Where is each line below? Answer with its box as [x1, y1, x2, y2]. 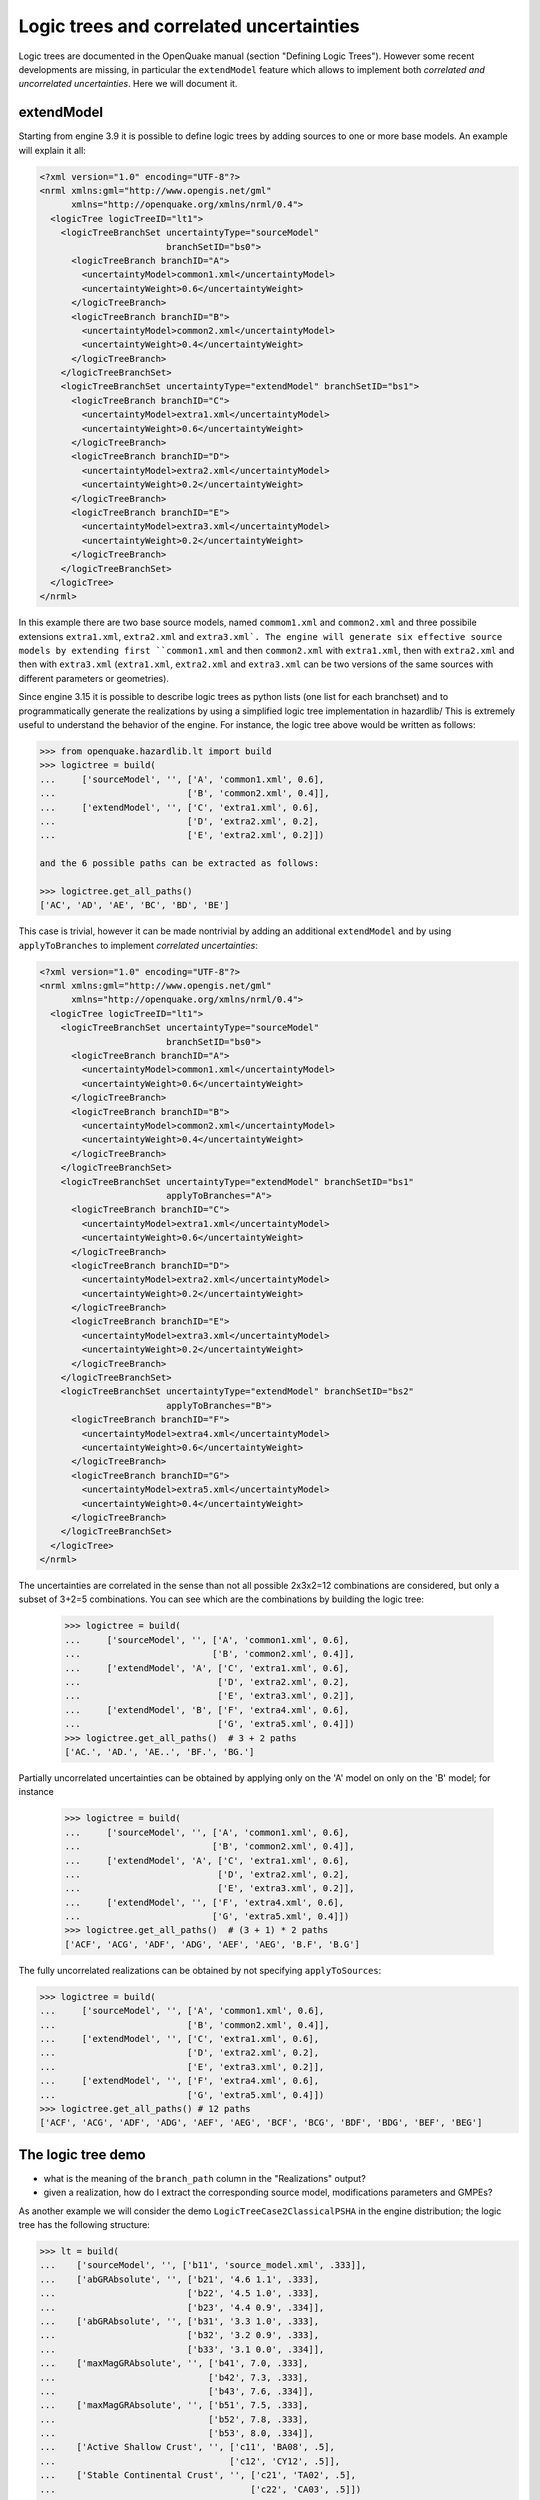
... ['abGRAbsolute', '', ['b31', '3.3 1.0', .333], [39, 2315, 320, 2327]
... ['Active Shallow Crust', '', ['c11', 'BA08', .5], [39, 2441, 335, 2453]
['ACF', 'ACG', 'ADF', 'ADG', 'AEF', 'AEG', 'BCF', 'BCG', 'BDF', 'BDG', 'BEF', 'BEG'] [39, 2117, 483, 2129]
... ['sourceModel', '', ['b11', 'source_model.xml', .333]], [39, 2260, 367, 2271]
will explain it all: [18, 144, 87, 156]
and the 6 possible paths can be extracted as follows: [39, 858, 320, 869]
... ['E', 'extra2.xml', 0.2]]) [39, 830, 325, 841]
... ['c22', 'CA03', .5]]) [39, 2483, 362, 2495]
